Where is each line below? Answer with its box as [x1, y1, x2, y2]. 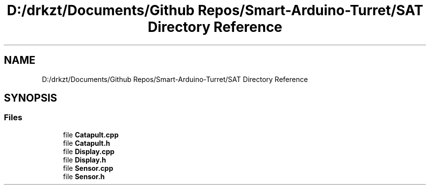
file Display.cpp [63, 147, 115, 156]
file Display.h [63, 155, 106, 164]
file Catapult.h [63, 138, 110, 147]
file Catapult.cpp [63, 130, 119, 139]
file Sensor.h [63, 172, 105, 181]
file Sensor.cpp [63, 163, 113, 172]
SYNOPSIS [4, 92, 57, 105]
